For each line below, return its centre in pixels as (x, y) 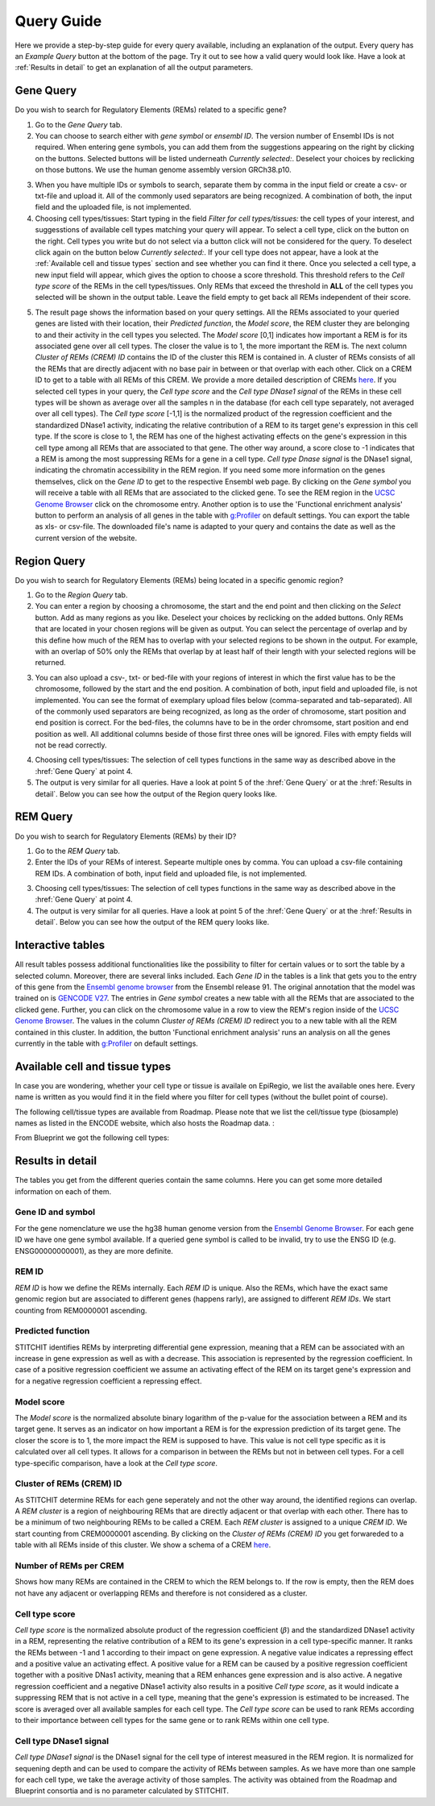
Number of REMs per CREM (70, 1566)
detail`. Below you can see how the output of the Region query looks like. (156, 793)
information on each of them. (63, 1191)
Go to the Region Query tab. (81, 595)
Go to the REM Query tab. (78, 851)
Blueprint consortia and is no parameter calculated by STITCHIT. (122, 1791)
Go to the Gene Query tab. (79, 124)
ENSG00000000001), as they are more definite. (94, 1250)
